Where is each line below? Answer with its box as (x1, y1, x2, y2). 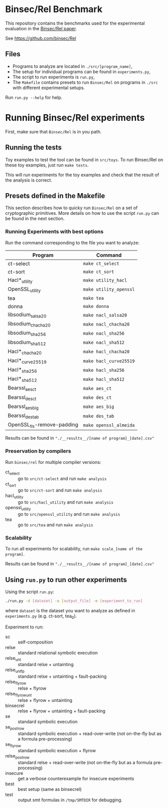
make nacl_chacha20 (82, 321, 130, 327)
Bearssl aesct (8, 384, 36, 392)
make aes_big (82, 404, 115, 410)
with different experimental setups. (12, 85, 85, 91)
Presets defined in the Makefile (5, 191, 105, 200)
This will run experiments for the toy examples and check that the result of (5, 172, 159, 178)
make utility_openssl (82, 287, 135, 292)
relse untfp (5, 667, 25, 674)
